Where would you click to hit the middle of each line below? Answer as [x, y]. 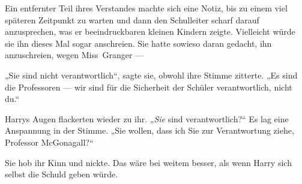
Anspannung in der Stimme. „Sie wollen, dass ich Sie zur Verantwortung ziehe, [149, 130]
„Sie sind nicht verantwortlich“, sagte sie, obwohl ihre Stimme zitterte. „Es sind [151, 75]
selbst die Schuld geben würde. [62, 174]
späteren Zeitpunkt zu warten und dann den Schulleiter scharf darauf [132, 19]
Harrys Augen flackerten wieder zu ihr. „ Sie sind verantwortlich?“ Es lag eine [147, 118]
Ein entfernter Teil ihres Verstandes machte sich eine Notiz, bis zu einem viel [146, 8]
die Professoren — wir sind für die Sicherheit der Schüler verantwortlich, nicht [149, 87]
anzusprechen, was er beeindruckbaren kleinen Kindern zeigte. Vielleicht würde [150, 31]
